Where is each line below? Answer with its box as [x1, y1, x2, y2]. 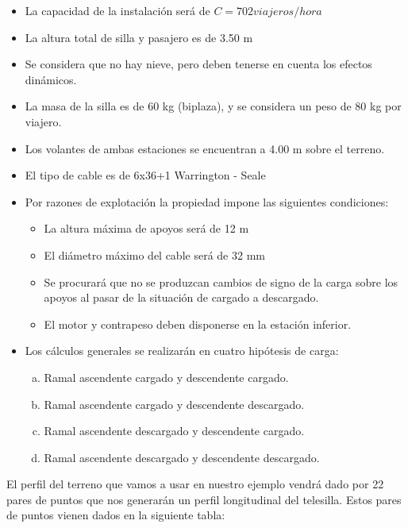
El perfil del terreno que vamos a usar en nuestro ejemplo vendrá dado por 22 [6, 476, 384, 492]
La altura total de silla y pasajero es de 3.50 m [25, 29, 253, 45]
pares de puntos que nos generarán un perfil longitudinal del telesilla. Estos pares [6, 491, 402, 507]
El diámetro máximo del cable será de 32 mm [44, 246, 265, 263]
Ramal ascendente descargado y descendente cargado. [44, 422, 305, 439]
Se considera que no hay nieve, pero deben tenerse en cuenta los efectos [25, 56, 372, 72]
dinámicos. [25, 71, 77, 87]
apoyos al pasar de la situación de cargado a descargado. [44, 289, 319, 306]
